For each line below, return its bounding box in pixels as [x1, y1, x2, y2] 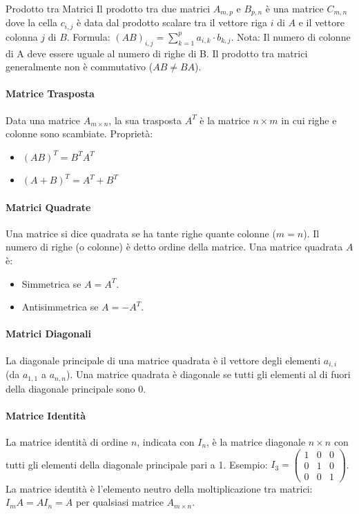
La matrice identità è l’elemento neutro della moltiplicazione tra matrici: [6, 481, 313, 495]
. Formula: [66, 29, 110, 43]
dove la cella [6, 15, 58, 30]
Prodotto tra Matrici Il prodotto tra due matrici [6, 1, 211, 15]
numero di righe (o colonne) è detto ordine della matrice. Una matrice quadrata [6, 239, 343, 254]
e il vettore [298, 15, 345, 30]
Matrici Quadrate [6, 199, 91, 214]
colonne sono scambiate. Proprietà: [6, 126, 153, 141]
